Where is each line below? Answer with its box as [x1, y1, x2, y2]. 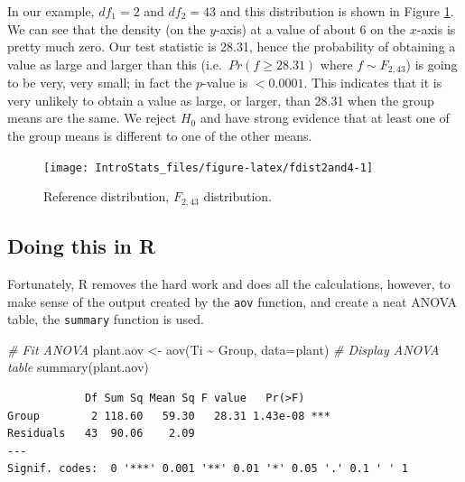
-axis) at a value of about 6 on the [216, 19, 406, 38]
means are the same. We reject [7, 108, 177, 127]
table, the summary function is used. [7, 310, 204, 329]
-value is [202, 73, 248, 92]
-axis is [416, 19, 456, 38]
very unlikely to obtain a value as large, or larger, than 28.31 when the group [7, 90, 434, 109]
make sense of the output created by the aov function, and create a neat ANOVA [7, 292, 458, 311]
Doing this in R [7, 232, 156, 260]
